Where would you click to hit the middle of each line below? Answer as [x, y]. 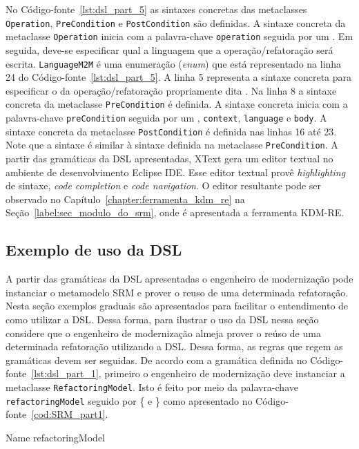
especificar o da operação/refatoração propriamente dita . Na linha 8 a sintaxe [171, 90]
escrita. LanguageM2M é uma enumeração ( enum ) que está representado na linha [174, 63]
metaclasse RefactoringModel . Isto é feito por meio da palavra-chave [152, 386]
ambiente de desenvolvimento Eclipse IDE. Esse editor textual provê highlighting [176, 172]
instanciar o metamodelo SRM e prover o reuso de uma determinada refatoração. [177, 292]
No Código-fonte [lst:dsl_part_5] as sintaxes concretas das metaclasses [156, 9]
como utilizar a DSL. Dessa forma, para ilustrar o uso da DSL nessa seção [162, 319]
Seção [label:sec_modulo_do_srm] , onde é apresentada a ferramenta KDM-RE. [175, 212]
